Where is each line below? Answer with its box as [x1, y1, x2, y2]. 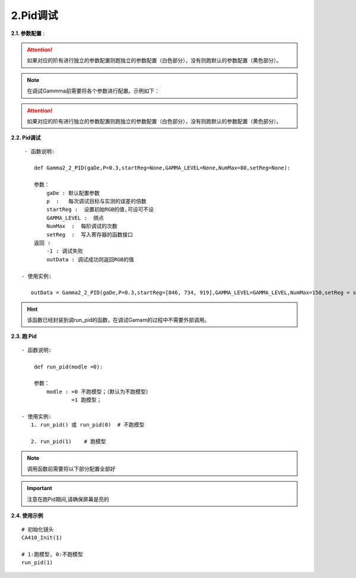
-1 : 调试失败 [46, 248, 83, 255]
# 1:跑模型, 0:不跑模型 [21, 551, 83, 558]
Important [27, 485, 53, 492]
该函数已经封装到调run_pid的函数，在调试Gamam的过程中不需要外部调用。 [27, 317, 210, 324]
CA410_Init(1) [21, 534, 62, 541]
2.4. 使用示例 [11, 512, 44, 519]
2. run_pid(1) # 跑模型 [30, 438, 106, 445]
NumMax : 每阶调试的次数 [46, 223, 118, 230]
